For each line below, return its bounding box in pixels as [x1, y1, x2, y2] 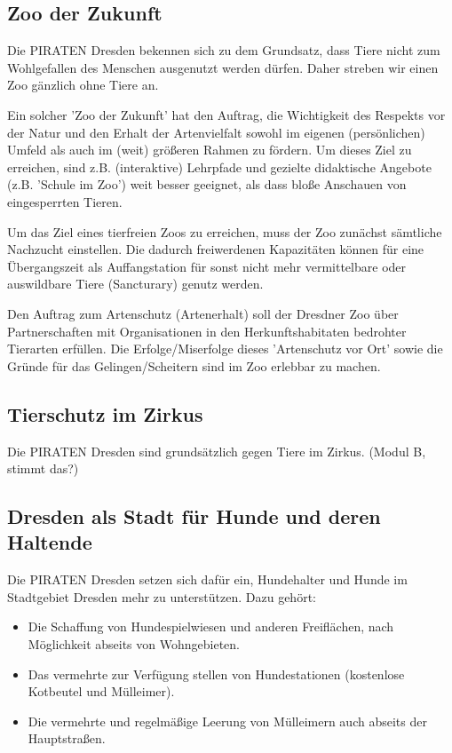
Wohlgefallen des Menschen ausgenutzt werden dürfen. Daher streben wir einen [7, 58, 439, 76]
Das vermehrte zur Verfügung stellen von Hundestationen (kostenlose [28, 664, 405, 683]
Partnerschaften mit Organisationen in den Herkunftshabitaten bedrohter [7, 321, 407, 340]
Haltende [7, 528, 92, 556]
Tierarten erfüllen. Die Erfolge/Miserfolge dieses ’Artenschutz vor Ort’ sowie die [7, 339, 443, 358]
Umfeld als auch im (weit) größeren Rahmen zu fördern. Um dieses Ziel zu [7, 140, 412, 159]
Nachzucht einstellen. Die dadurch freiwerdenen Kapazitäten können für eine [7, 240, 424, 258]
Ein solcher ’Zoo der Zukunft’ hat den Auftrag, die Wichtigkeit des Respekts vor [7, 105, 446, 123]
